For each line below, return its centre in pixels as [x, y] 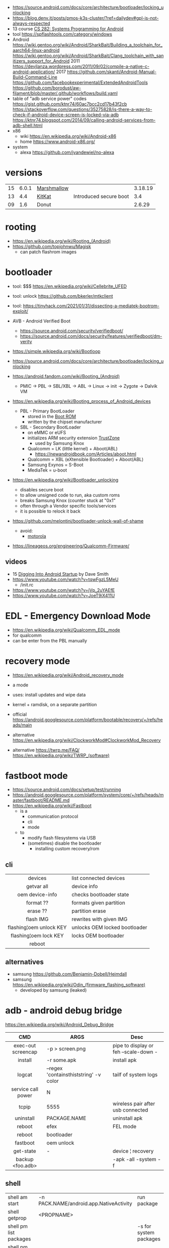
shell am [18, 1197]
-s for [144, 1226]
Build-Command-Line [35, 77]
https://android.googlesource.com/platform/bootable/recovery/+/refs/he [88, 719]
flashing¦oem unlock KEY [37, 928]
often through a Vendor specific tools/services [68, 505]
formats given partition [99, 903]
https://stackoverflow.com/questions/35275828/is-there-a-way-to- [82, 109]
